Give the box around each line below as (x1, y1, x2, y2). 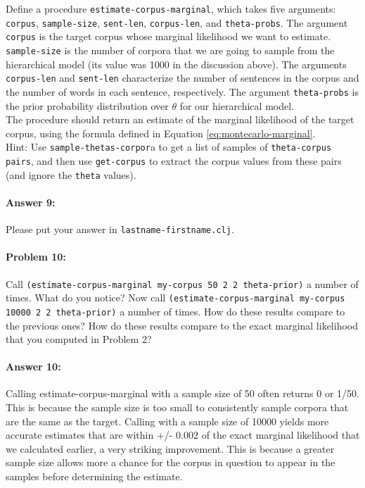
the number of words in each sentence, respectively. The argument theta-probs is (6, 84, 359, 99)
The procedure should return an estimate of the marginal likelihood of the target (6, 112, 354, 127)
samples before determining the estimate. (6, 469, 183, 484)
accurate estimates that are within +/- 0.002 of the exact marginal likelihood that (6, 427, 360, 442)
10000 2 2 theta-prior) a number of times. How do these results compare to (6, 304, 345, 318)
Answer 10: (6, 359, 61, 374)
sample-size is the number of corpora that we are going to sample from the (6, 42, 335, 57)
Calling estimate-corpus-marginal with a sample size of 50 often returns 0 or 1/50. (6, 386, 359, 401)
